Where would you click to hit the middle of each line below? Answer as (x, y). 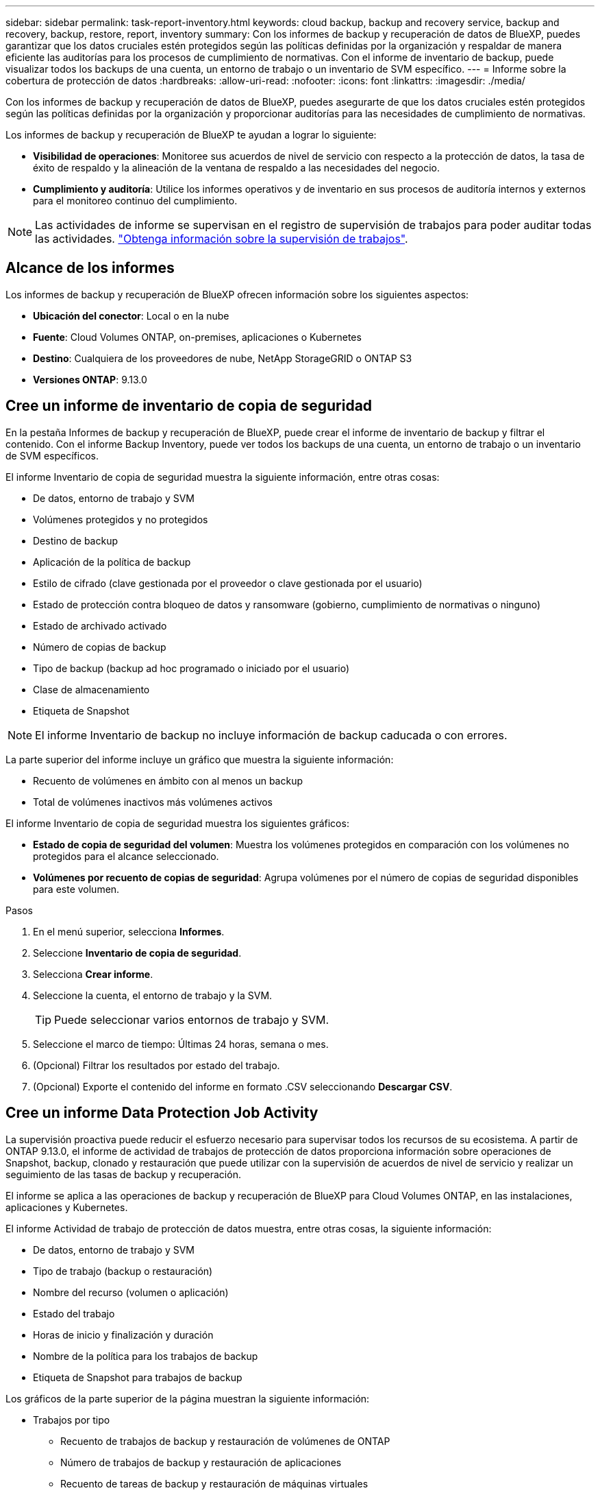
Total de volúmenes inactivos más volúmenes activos (153, 802)
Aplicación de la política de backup (112, 562)
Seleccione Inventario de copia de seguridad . (137, 953)
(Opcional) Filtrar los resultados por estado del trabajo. (157, 1065)
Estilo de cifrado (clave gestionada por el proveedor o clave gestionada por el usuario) (228, 583)
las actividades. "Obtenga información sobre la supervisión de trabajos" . (222, 239)
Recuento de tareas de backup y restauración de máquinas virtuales (214, 1483)
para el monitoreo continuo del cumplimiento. (135, 201)
